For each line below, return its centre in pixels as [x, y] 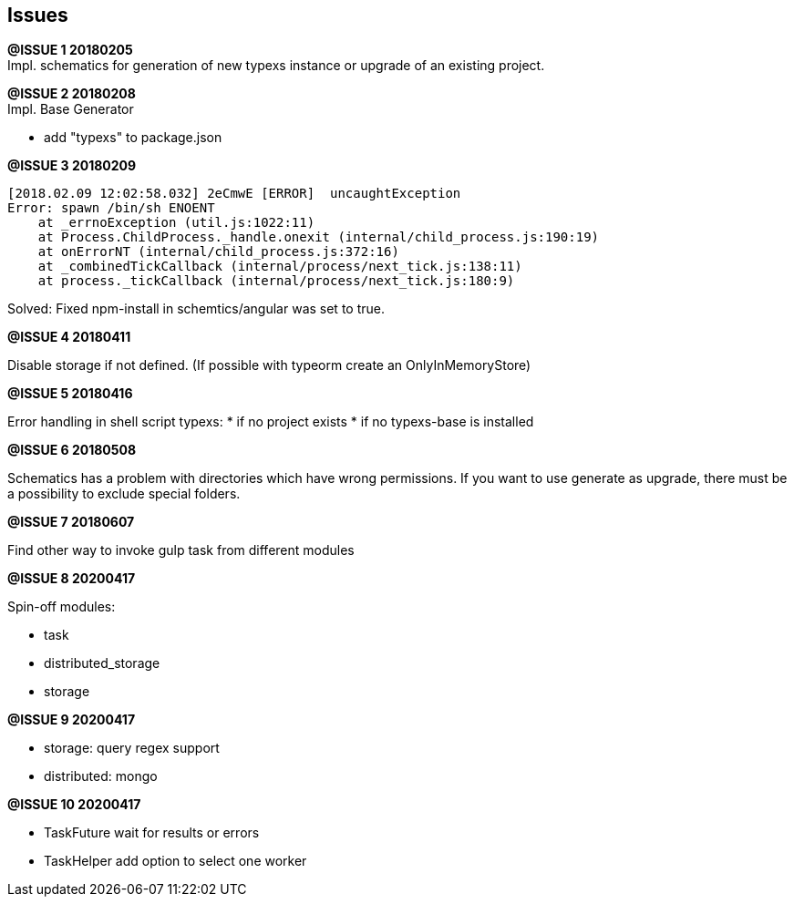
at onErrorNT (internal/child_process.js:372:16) [218, 252]
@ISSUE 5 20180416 [70, 394]
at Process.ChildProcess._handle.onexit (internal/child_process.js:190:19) [319, 237]
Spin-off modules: [62, 607]
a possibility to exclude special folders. [124, 494]
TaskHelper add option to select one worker [175, 861]
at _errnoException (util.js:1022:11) [176, 223]
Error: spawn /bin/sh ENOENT [111, 208]
